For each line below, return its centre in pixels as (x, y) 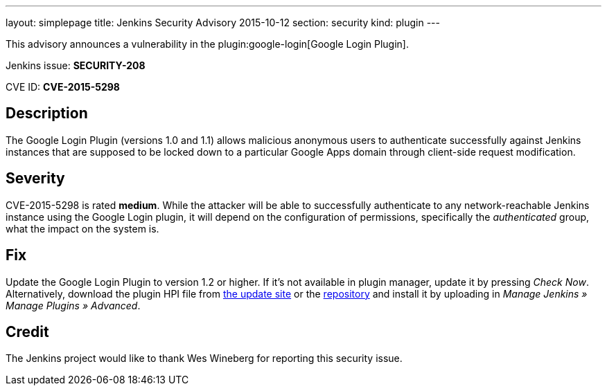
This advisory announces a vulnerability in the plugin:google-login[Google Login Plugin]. (207, 44)
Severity (35, 179)
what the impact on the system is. (82, 228)
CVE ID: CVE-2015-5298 (63, 87)
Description (47, 113)
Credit (27, 331)
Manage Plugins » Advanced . (73, 305)
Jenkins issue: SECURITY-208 (76, 65)
